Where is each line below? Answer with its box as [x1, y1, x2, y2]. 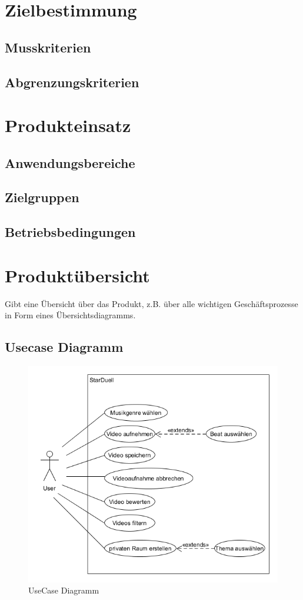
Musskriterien [5, 38, 91, 56]
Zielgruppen [5, 188, 79, 206]
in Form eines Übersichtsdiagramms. [5, 309, 136, 321]
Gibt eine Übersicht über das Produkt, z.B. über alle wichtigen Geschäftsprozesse [5, 297, 298, 309]
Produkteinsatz [5, 113, 131, 137]
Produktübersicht [5, 263, 150, 287]
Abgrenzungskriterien [5, 72, 139, 91]
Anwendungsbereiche [5, 153, 135, 172]
